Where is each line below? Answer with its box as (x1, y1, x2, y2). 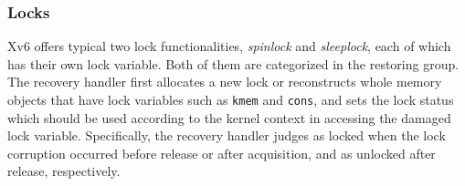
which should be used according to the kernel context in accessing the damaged (7, 108, 451, 127)
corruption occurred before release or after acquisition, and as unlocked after (7, 143, 436, 162)
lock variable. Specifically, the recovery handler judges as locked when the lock (7, 126, 446, 145)
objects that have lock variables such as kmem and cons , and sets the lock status (7, 90, 454, 108)
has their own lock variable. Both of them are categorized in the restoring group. (7, 54, 460, 73)
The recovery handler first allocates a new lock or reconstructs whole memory (7, 72, 442, 91)
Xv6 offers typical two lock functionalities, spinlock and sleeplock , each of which (7, 36, 451, 56)
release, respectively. (7, 161, 121, 181)
